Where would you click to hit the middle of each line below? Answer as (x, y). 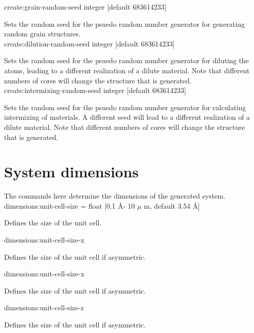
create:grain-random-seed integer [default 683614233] (85, 7)
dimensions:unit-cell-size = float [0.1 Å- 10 (70, 205)
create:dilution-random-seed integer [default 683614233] (89, 43)
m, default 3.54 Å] (172, 205)
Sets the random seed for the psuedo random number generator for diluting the (126, 60)
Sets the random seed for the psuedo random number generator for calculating (125, 107)
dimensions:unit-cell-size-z (44, 307)
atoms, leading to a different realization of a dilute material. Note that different (127, 70)
